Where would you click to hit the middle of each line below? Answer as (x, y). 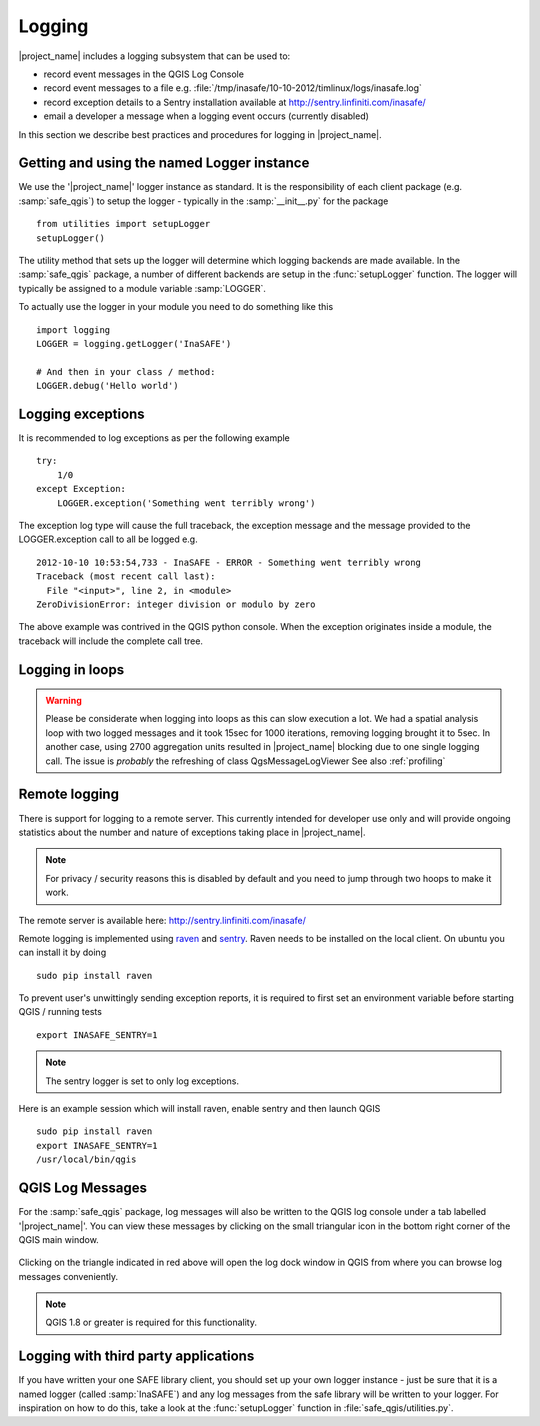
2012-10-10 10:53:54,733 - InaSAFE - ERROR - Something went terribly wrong (229, 562)
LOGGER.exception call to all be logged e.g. (108, 539)
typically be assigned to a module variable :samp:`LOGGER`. (142, 288)
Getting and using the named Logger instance (164, 163)
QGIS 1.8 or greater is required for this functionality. (151, 1322)
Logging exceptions (81, 413)
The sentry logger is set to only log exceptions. (142, 1081)
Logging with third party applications (136, 1356)
